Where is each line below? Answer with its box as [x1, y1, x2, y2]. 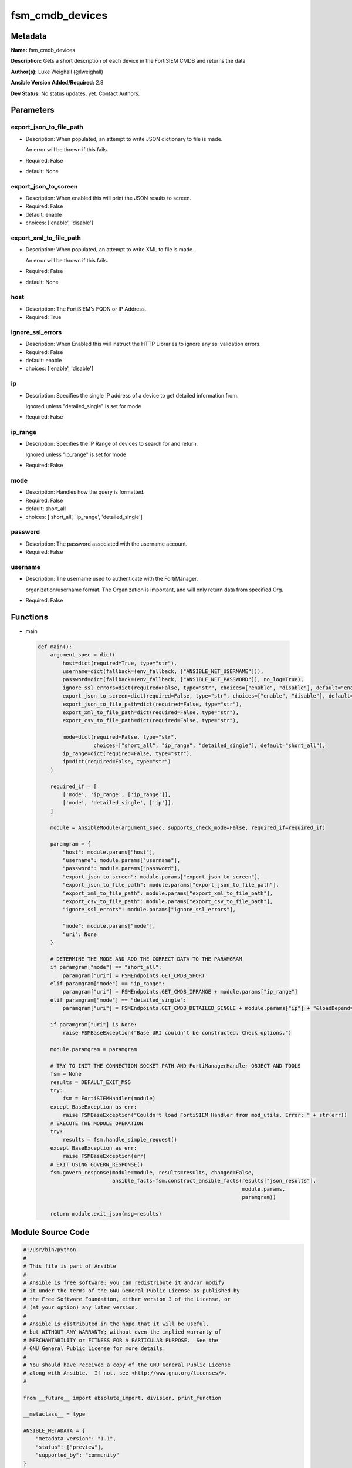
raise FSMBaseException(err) [62, 1153, 147, 1160]
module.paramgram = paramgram [50, 1046, 137, 1053]
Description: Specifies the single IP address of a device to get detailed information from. [25, 392, 239, 399]
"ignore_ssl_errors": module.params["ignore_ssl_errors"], [62, 906, 236, 913]
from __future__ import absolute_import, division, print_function [23, 1395, 222, 1401]
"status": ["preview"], [35, 1443, 104, 1450]
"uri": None [62, 931, 97, 938]
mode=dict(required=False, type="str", [62, 734, 177, 740]
